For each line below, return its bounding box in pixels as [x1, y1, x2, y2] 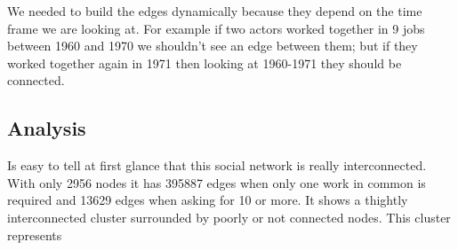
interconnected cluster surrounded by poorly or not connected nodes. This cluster [7, 207, 451, 226]
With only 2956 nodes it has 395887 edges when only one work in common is [7, 173, 426, 191]
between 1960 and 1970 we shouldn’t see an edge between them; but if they [7, 36, 418, 55]
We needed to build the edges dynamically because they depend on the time [7, 2, 422, 20]
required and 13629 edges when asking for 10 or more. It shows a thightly [7, 191, 408, 209]
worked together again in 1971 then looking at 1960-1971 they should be [7, 53, 402, 72]
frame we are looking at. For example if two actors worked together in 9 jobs [7, 19, 425, 37]
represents [7, 225, 62, 244]
